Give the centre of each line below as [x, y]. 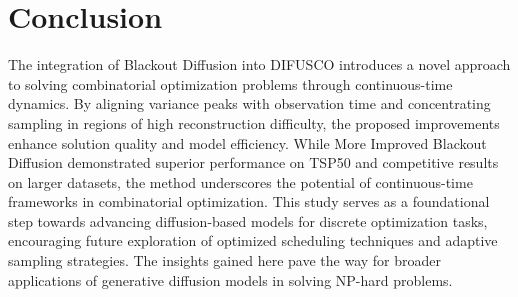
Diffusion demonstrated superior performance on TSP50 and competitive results [253, 162]
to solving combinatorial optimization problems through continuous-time [230, 83]
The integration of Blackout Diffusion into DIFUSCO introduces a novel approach [259, 64]
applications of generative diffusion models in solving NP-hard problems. [230, 279]
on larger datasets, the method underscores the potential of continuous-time [240, 181]
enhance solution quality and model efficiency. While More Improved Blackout [247, 142]
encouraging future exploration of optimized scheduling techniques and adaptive [253, 240]
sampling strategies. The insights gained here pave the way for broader [225, 260]
